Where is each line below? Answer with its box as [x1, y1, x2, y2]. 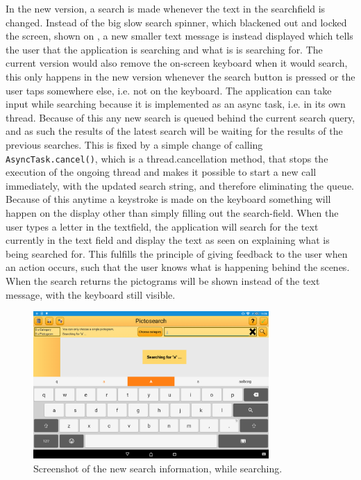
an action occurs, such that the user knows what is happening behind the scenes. [6, 260, 350, 274]
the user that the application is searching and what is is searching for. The [6, 42, 323, 56]
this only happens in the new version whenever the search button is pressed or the [6, 69, 355, 83]
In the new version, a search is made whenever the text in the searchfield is [6, 1, 326, 15]
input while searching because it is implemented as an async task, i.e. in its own [6, 97, 346, 111]
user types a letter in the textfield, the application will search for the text [6, 219, 319, 233]
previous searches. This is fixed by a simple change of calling [6, 137, 263, 151]
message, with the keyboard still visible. [6, 287, 176, 301]
